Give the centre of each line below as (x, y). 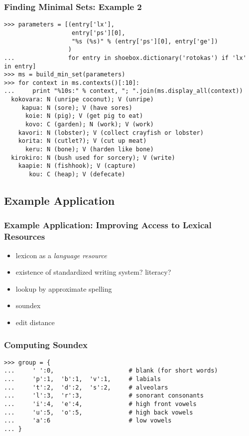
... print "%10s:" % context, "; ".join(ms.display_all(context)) (124, 91)
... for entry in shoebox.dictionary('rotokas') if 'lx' (125, 58)
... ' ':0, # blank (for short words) (111, 371)
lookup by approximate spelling (64, 288)
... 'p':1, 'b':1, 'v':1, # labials (82, 379)
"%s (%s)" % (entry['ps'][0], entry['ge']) (145, 41)
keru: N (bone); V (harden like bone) (89, 150)
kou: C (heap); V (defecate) (77, 175)
